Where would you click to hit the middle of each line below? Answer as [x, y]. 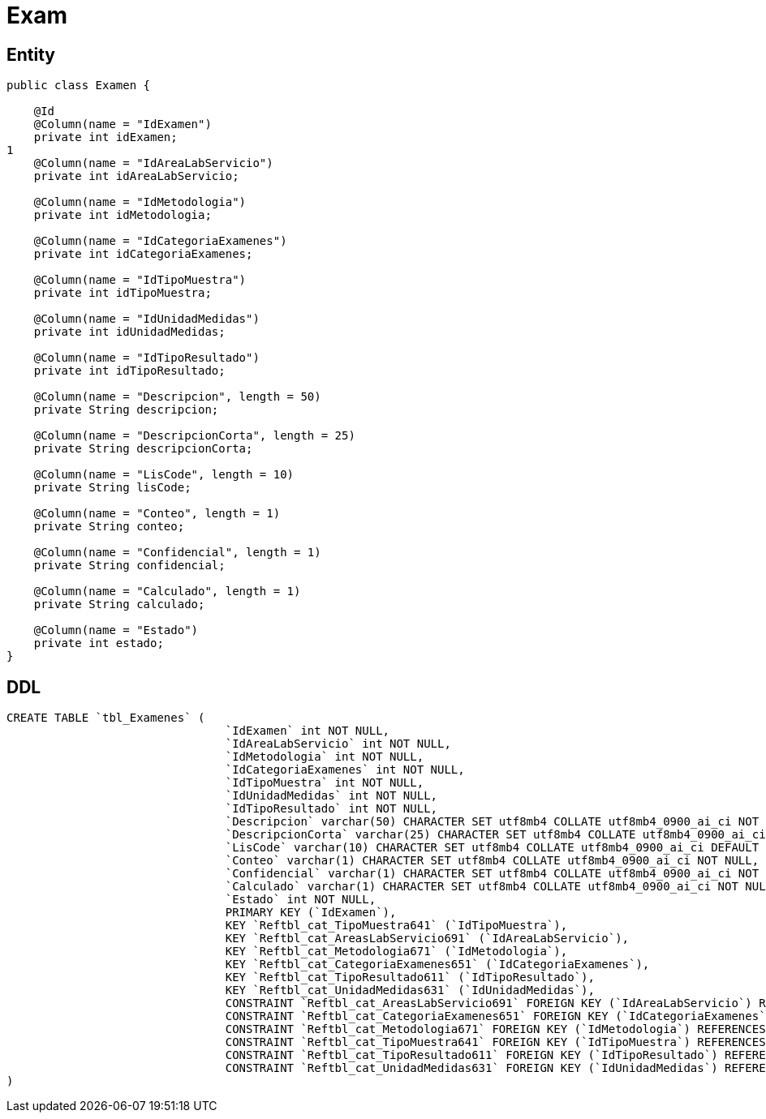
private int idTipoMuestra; [123, 293]
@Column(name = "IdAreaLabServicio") [153, 163]
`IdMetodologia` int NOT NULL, [325, 757]
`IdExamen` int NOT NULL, [308, 731]
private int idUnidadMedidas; [129, 332]
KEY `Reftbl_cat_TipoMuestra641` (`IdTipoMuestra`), [396, 926]
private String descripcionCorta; [143, 449]
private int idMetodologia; [123, 215]
